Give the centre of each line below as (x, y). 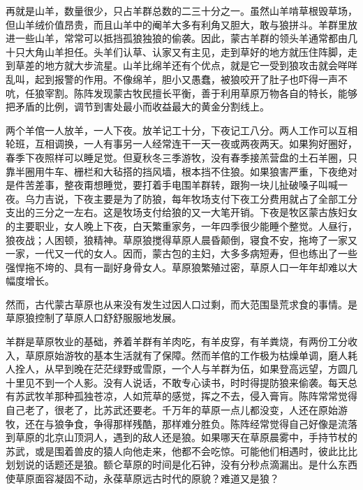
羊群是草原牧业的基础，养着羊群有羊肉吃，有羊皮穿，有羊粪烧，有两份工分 (177, 341)
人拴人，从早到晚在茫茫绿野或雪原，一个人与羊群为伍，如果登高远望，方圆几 (181, 369)
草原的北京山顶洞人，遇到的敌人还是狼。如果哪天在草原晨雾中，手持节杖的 (186, 437)
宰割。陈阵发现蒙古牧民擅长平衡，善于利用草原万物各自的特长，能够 (201, 93)
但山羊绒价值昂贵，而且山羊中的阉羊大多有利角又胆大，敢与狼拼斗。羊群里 (177, 24)
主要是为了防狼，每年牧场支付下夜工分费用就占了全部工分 (225, 198)
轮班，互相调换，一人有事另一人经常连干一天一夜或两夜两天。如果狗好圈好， (181, 144)
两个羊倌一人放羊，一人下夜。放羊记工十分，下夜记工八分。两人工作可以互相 (181, 130)
